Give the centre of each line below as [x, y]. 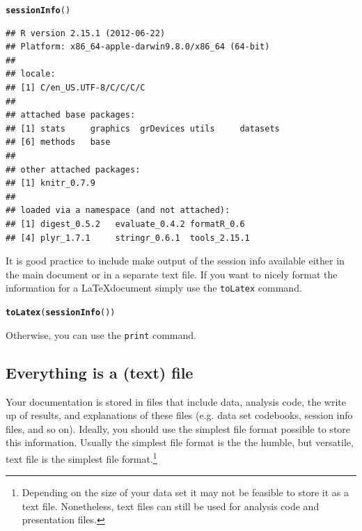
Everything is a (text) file [100, 372]
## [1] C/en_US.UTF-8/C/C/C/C [76, 88]
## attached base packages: [71, 115]
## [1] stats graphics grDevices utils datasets [143, 128]
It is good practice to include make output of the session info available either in [175, 261]
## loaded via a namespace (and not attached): [118, 211]
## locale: [31, 74]
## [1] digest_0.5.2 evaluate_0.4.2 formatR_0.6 [125, 224]
